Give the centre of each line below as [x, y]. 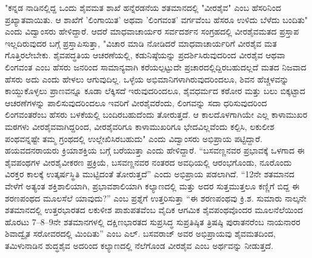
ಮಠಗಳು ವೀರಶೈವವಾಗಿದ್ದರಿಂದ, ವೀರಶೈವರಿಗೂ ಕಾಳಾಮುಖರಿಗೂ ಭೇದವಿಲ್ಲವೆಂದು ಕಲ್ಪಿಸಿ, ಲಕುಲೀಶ [140, 126]
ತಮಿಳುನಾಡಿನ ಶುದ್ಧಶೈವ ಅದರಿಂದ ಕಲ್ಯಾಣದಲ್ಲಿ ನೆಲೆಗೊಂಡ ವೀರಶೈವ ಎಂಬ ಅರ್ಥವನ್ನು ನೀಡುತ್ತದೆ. [139, 245]
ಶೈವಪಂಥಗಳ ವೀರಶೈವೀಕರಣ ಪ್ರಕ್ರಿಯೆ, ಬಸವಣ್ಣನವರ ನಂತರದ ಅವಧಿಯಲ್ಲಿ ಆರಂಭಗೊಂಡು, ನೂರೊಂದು [148, 162]
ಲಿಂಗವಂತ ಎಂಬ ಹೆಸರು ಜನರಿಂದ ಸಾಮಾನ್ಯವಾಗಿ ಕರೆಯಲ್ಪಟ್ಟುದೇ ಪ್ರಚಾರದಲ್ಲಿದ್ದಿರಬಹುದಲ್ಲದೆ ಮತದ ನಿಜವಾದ [156, 66]
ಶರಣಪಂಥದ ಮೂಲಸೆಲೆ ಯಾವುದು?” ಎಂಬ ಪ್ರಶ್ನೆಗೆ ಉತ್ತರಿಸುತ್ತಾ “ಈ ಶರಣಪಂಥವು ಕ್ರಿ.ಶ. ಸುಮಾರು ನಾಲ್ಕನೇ [156, 198]
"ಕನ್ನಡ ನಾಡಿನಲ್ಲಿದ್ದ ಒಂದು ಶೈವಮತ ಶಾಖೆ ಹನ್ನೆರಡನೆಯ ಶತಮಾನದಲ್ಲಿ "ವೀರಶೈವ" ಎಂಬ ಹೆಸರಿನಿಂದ [143, 7]
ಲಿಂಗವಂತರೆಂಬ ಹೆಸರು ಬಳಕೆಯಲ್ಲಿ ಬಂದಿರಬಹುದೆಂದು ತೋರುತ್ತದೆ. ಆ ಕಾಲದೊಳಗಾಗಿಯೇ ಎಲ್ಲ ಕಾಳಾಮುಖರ [156, 114]
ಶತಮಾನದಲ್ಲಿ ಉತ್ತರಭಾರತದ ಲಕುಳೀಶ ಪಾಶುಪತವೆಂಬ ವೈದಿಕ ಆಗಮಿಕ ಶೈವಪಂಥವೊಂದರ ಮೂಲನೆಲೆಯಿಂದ [154, 210]
